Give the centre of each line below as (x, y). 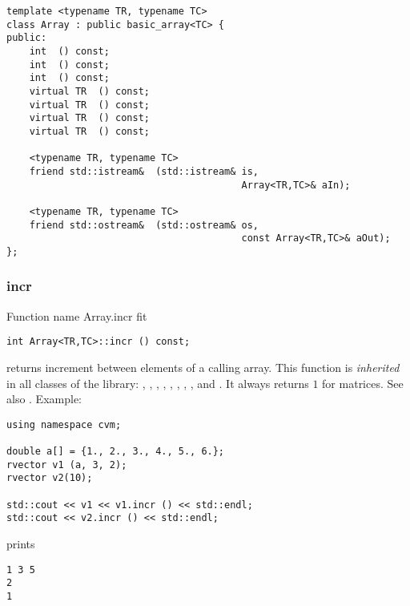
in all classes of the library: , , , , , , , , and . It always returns (158, 383)
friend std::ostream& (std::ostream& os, (144, 225)
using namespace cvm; (64, 424)
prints (21, 543)
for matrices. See (363, 383)
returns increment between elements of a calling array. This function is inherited (203, 367)
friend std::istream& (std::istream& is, (144, 171)
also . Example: (44, 399)
